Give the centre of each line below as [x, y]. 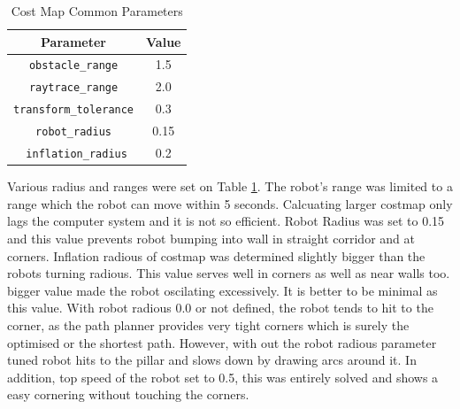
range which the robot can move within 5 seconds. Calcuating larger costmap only [230, 203]
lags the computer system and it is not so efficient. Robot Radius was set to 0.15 [226, 221]
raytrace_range [73, 88]
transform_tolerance [74, 110]
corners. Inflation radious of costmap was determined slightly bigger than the [216, 255]
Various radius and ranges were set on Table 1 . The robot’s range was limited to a [230, 186]
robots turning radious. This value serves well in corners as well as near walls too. [229, 273]
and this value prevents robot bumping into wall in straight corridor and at [211, 238]
